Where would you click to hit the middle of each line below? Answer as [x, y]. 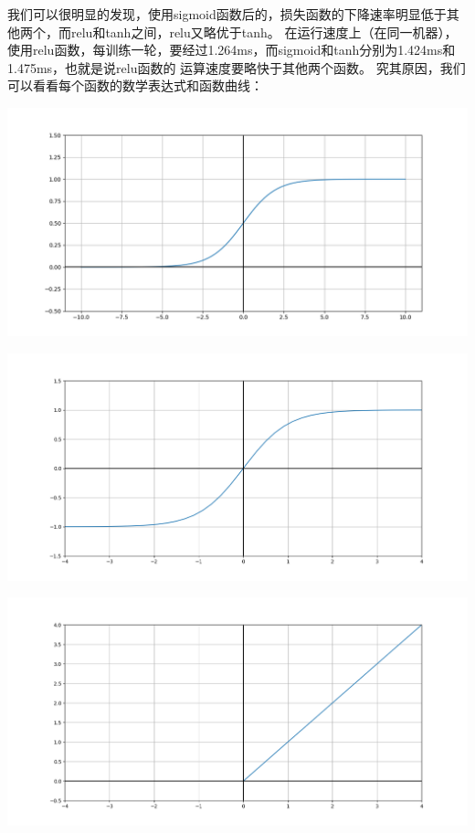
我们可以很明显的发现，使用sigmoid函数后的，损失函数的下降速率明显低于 [227, 14]
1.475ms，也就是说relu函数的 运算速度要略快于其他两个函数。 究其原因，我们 [237, 67]
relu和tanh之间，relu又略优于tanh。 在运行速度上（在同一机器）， [264, 32]
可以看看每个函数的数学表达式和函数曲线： [135, 85]
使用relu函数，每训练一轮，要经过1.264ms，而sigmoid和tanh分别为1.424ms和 [232, 50]
